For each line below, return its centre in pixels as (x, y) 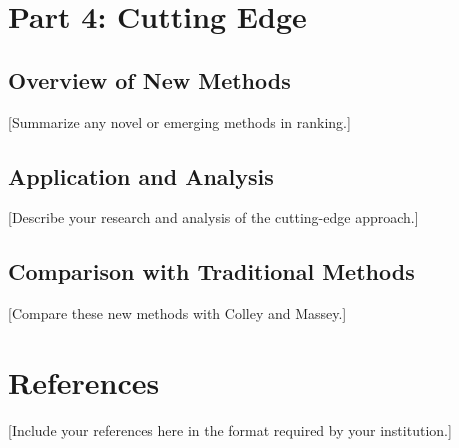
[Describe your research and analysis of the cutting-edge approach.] (213, 217)
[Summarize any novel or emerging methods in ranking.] (179, 121)
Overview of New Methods (149, 79)
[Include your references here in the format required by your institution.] (230, 429)
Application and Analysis (141, 175)
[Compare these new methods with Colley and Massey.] (177, 313)
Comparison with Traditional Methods (211, 271)
